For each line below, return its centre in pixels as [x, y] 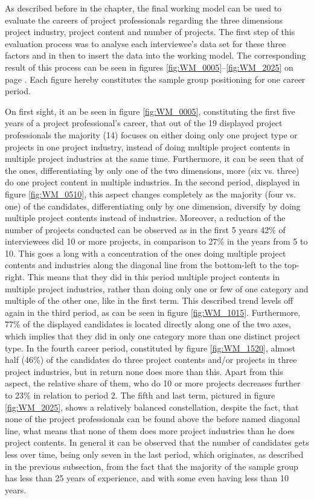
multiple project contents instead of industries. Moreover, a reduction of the [145, 218]
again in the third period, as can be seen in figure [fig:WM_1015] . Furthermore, [153, 312]
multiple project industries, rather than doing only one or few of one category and [157, 288]
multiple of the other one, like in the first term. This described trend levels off [149, 300]
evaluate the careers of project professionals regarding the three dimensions [144, 20]
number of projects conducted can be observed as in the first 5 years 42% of [145, 229]
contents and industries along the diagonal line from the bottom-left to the [143, 265]
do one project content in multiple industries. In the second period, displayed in [152, 182]
